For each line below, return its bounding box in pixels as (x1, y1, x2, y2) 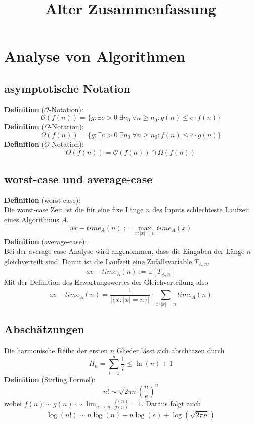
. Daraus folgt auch (141, 398, 201, 409)
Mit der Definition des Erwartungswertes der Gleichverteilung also (4, 277, 208, 287)
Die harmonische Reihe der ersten (4, 345, 108, 355)
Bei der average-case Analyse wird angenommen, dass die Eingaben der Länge (4, 246, 245, 257)
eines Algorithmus (4, 214, 59, 224)
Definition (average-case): (4, 236, 87, 246)
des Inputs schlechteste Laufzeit (152, 204, 250, 215)
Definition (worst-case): (4, 194, 81, 205)
